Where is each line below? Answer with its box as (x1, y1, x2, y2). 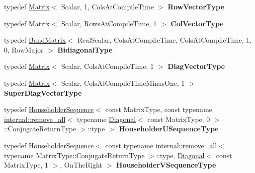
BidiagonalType (57, 44, 113, 55)
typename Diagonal (77, 114, 136, 124)
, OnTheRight (60, 160, 102, 170)
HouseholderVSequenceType (116, 160, 216, 170)
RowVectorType (168, 1, 224, 11)
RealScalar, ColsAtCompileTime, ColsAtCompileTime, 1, (77, 35, 252, 45)
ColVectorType (170, 18, 224, 28)
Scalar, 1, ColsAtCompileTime (61, 1, 154, 11)
